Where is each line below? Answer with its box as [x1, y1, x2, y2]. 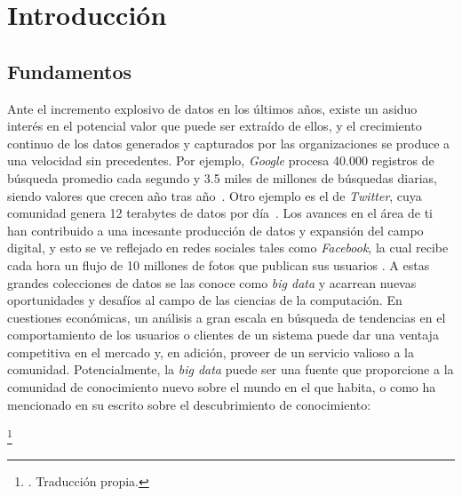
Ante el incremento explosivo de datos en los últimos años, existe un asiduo [7, 99, 418, 117]
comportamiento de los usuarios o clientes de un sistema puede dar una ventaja [7, 325, 439, 344]
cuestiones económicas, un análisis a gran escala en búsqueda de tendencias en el [7, 308, 446, 326]
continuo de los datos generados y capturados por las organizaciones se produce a [7, 133, 450, 152]
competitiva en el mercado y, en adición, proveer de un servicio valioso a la [7, 342, 414, 361]
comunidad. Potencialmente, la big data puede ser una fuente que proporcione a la [7, 360, 454, 379]
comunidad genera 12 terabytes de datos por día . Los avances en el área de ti [7, 204, 433, 222]
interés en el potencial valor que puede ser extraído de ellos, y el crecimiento [7, 116, 422, 135]
